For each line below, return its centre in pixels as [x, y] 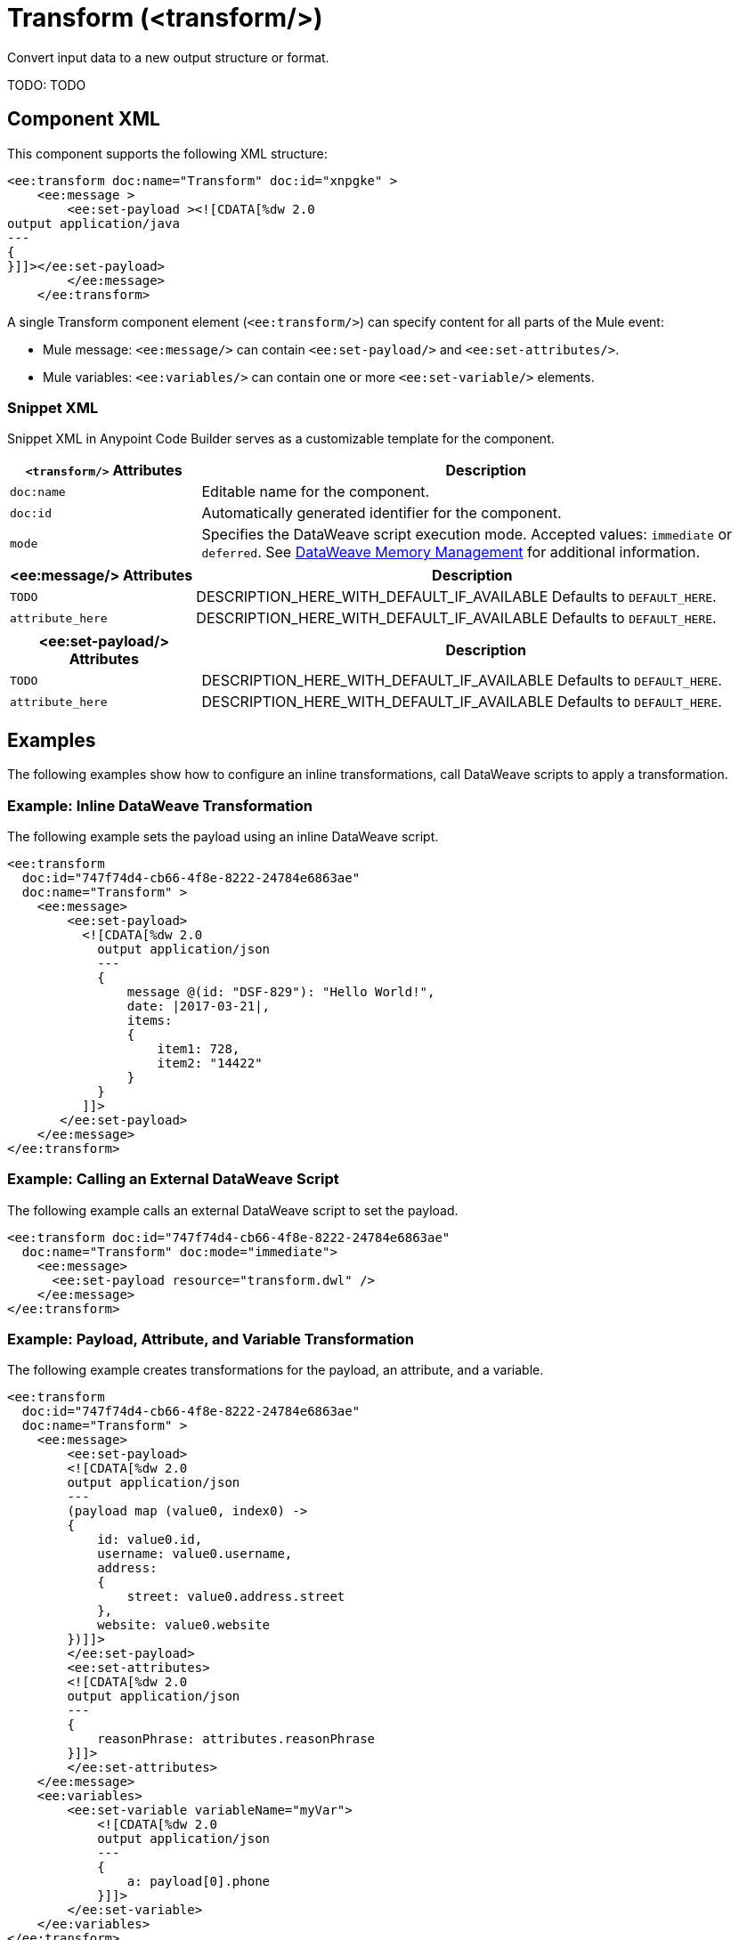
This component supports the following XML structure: [167, 153]
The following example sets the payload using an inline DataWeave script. [223, 836]
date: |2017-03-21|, [199, 1006]
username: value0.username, [195, 1554]
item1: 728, [199, 1048]
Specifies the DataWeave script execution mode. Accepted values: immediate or [467, 535]
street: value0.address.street [236, 1597]
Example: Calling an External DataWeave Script [173, 1179]
